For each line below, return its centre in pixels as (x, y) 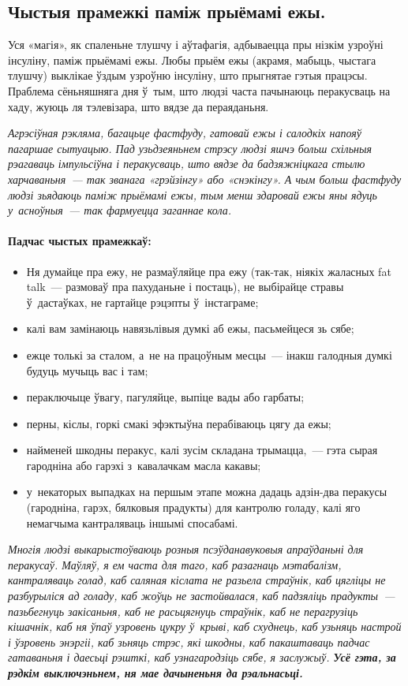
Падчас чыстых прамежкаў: (80, 241)
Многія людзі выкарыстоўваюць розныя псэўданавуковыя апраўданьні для (186, 549)
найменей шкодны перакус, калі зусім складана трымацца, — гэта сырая (202, 450)
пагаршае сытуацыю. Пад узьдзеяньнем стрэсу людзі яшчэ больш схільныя (190, 148)
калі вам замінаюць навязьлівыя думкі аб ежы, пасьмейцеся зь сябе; (190, 328)
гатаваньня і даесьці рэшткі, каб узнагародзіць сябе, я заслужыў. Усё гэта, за (202, 657)
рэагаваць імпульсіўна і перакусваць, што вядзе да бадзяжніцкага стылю (187, 164)
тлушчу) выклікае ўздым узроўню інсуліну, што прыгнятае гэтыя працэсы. (188, 75)
